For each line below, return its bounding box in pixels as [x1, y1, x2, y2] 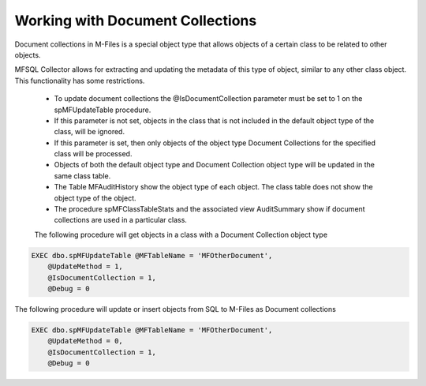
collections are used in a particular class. [54, 215, 187, 225]
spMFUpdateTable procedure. [54, 105, 151, 114]
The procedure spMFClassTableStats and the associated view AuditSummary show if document [54, 204, 366, 214]
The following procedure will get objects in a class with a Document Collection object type [34, 230, 327, 239]
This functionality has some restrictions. [14, 76, 145, 85]
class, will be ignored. [54, 127, 125, 137]
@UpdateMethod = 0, [47, 336, 124, 346]
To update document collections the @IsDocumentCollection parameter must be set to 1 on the [54, 94, 363, 103]
